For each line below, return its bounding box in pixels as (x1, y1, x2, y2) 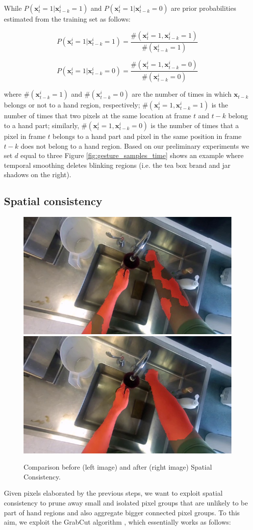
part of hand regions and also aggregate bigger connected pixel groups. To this (4, 507, 240, 517)
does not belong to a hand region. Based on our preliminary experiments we (21, 140, 249, 151)
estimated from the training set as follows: (4, 14, 131, 24)
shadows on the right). (4, 169, 72, 180)
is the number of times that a (151, 120, 239, 130)
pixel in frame (4, 131, 46, 141)
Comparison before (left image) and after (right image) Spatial (24, 462, 212, 472)
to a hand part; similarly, (4, 120, 79, 130)
